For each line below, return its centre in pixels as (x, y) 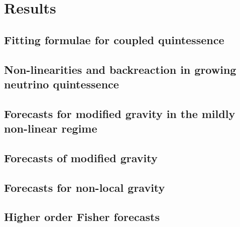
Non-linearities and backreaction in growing (120, 69)
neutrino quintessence (62, 84)
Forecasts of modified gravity (81, 157)
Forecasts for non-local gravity (85, 187)
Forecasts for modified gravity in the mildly (120, 113)
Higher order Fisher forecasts (82, 217)
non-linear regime (51, 128)
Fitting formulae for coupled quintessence (114, 39)
